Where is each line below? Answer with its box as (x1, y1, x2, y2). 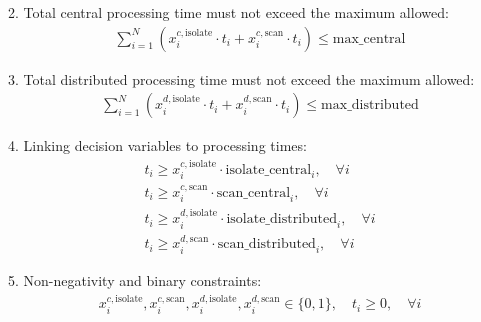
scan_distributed (217, 237, 316, 252)
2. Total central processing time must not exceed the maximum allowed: (8, 2, 449, 22)
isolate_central (225, 162, 312, 177)
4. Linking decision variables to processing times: (8, 135, 307, 156)
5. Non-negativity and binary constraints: (8, 269, 262, 290)
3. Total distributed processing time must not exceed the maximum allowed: (8, 68, 475, 89)
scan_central (216, 185, 291, 200)
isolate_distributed (226, 212, 338, 227)
